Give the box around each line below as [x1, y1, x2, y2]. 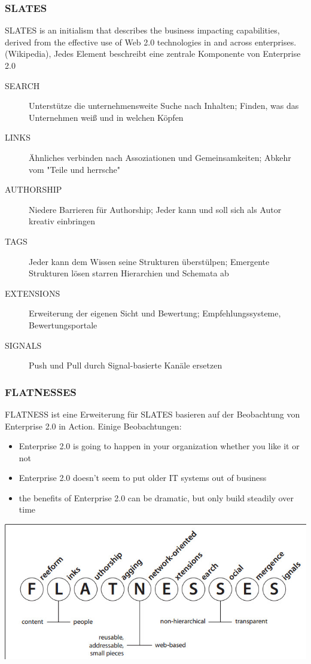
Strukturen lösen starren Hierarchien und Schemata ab [29, 267, 229, 279]
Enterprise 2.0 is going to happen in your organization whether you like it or [19, 440, 300, 452]
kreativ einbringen [29, 215, 95, 227]
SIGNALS [5, 339, 42, 351]
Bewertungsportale [29, 318, 97, 331]
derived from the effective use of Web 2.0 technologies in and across [5, 35, 252, 48]
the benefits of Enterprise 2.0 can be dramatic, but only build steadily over [19, 491, 294, 504]
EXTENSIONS [5, 287, 60, 299]
